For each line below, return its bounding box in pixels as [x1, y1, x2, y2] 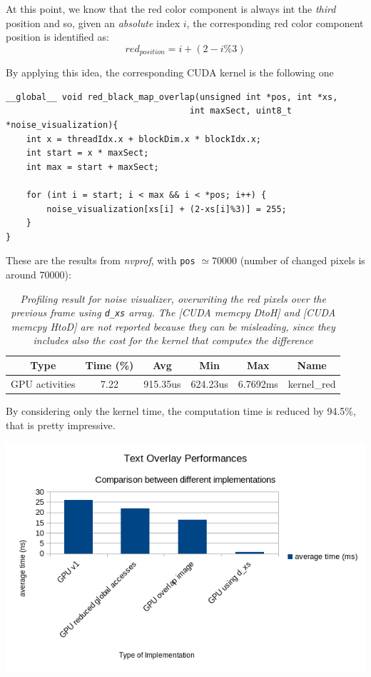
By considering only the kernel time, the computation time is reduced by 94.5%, [6, 403, 356, 418]
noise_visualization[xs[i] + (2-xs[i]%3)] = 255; [46, 204, 287, 214]
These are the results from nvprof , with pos [6, 253, 195, 268]
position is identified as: [6, 29, 109, 44]
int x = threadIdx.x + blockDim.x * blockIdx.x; [26, 134, 261, 144]
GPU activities [11, 376, 76, 391]
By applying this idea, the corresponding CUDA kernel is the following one [6, 65, 334, 80]
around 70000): [6, 267, 71, 282]
